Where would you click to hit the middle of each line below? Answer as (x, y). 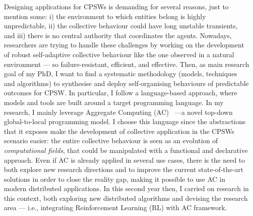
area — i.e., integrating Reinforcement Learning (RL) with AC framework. (116, 207)
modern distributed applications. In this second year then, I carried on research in (126, 188)
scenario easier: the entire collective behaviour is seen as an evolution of (111, 140)
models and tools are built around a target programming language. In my (114, 102)
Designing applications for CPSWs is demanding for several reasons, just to (116, 6)
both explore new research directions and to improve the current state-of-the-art (124, 169)
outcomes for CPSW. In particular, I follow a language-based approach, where (121, 93)
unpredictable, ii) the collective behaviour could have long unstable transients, (121, 26)
